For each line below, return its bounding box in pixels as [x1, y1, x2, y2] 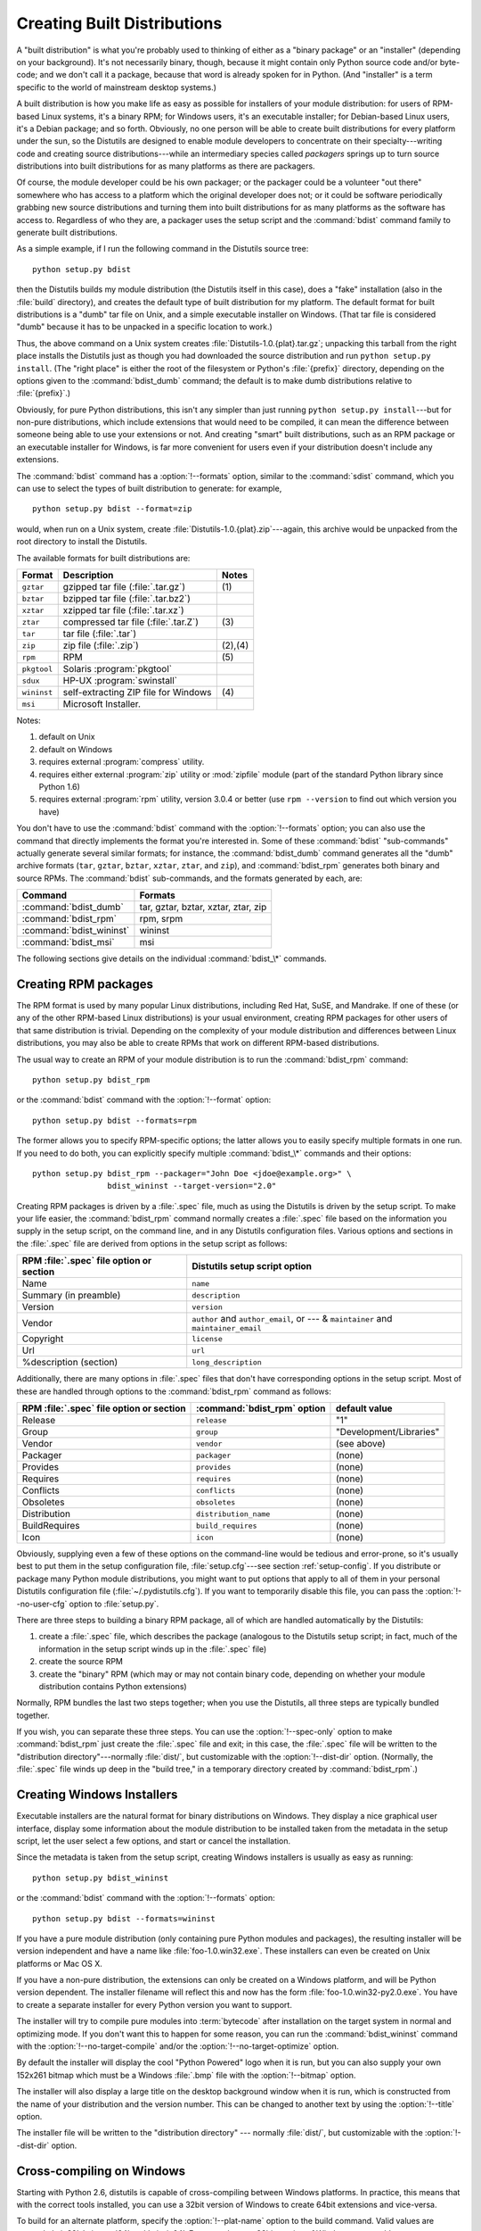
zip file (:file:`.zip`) [62, 639, 140, 651]
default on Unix [38, 732, 95, 742]
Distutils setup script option [192, 1260, 312, 1273]
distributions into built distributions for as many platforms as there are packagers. [16, 161, 315, 171]
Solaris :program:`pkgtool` [62, 663, 173, 675]
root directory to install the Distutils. [16, 536, 148, 547]
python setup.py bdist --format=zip [32, 504, 192, 514]
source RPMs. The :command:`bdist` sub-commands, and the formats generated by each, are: [16, 873, 363, 883]
